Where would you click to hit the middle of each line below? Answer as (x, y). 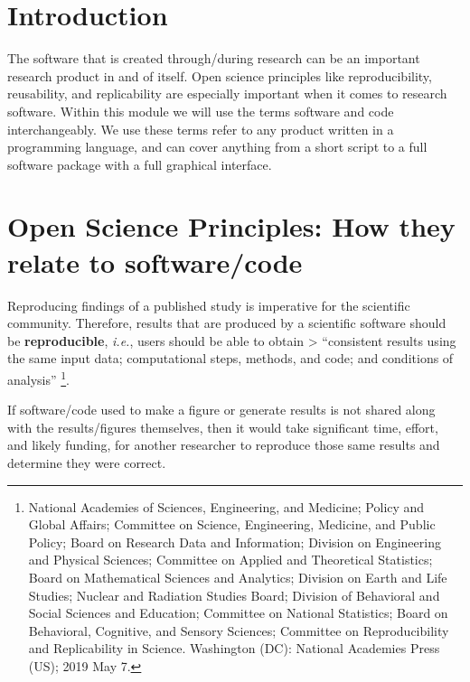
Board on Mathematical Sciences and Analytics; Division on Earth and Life (238, 577)
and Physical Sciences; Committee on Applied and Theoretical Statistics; (230, 560)
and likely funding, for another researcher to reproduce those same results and (224, 445)
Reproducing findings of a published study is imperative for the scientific (209, 305)
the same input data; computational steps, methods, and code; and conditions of (230, 358)
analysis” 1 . (39, 378)
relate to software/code (155, 262)
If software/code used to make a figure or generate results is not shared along (221, 410)
